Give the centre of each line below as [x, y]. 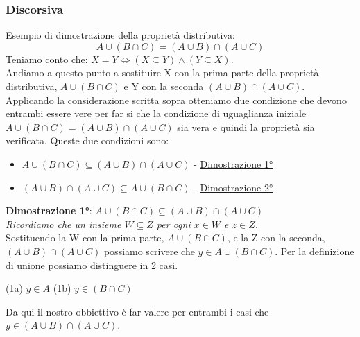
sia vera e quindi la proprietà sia [246, 127]
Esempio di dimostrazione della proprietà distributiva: [120, 35]
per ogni [173, 224]
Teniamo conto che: [47, 59]
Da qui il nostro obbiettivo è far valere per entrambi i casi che [137, 311]
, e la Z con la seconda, [276, 237]
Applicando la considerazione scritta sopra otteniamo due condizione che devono [176, 100]
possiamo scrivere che [149, 251]
